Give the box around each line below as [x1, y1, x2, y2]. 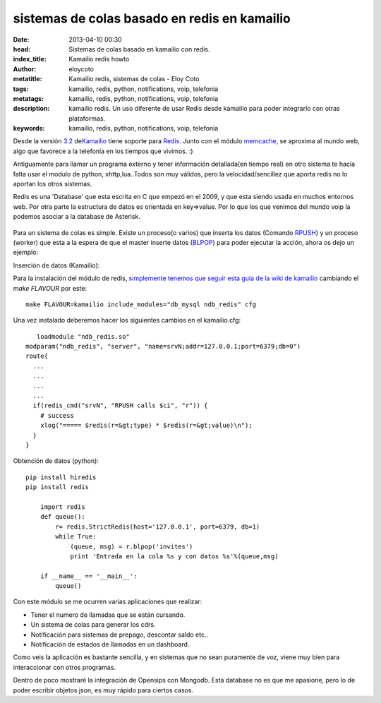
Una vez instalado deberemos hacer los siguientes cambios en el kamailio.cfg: [13, 316, 241, 325]
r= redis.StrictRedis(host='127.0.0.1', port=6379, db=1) [55, 522, 260, 531]
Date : [13, 35, 30, 44]
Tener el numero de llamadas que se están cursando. [30, 611, 186, 619]
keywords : [13, 124, 45, 133]
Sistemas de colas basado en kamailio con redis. [68, 44, 210, 53]
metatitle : [13, 75, 42, 83]
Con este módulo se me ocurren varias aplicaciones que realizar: [13, 597, 202, 606]
